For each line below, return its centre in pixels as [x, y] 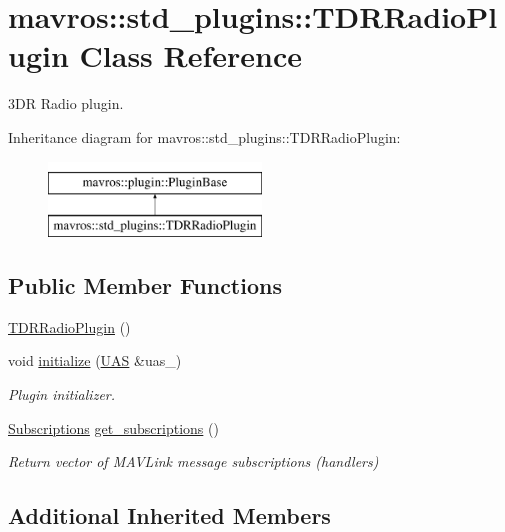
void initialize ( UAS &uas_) [95, 360]
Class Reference [191, 55]
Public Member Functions [145, 285]
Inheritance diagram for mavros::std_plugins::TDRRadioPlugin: [204, 136]
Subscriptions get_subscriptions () [113, 427]
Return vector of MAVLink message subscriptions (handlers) [193, 461]
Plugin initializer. [62, 394]
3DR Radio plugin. [66, 103]
